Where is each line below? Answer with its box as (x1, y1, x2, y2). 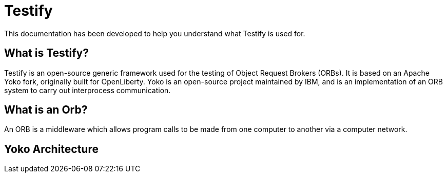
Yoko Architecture (4, 142, 99, 156)
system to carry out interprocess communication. (4, 85, 171, 95)
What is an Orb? (4, 103, 88, 117)
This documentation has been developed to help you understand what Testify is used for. (4, 29, 305, 38)
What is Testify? (4, 47, 89, 60)
